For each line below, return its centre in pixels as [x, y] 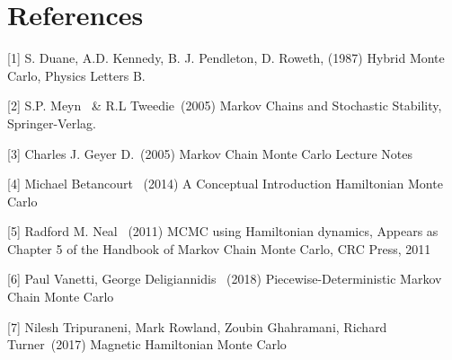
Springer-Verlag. [52, 123]
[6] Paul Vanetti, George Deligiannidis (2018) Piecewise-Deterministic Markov [225, 279]
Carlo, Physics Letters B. [76, 75]
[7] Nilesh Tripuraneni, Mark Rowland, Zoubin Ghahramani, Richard [197, 326]
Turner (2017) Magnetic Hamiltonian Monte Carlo [147, 344]
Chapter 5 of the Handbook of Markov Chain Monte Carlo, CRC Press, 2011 [219, 248]
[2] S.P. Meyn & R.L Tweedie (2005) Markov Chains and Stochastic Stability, [225, 105]
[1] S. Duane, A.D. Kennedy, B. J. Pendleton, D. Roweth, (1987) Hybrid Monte [226, 58]
